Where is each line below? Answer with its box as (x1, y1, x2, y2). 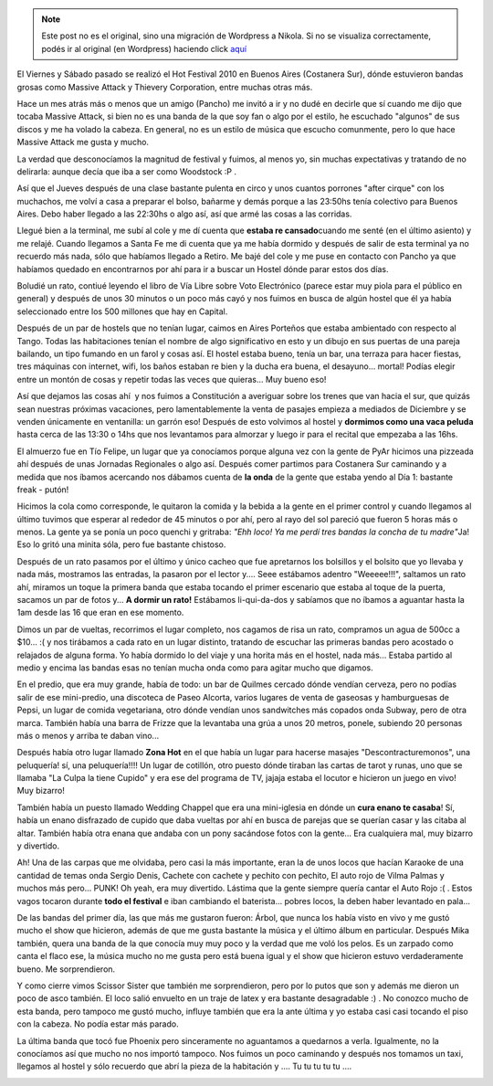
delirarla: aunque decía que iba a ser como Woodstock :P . (16, 165, 237, 177)
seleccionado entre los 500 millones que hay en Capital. (16, 306, 228, 317)
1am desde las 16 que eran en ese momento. (16, 607, 184, 618)
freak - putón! (16, 484, 69, 495)
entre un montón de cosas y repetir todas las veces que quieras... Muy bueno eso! (16, 374, 327, 385)
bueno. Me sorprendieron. (16, 964, 116, 975)
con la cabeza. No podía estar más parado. (16, 1018, 179, 1029)
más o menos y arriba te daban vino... (16, 730, 160, 741)
